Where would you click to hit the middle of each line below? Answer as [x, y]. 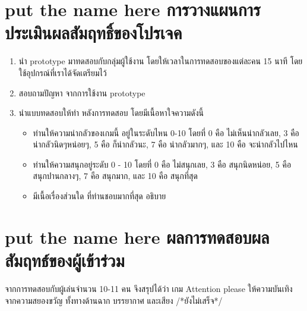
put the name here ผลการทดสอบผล [137, 236]
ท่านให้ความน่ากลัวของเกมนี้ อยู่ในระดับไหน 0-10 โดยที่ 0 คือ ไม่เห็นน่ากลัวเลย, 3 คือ [166, 132]
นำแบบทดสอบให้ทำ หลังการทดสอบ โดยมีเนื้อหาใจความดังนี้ [111, 113]
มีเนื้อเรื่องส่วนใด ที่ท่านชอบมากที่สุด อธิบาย [99, 196]
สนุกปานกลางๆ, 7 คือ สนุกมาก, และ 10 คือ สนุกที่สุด [115, 176]
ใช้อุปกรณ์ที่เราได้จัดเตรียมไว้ [63, 72]
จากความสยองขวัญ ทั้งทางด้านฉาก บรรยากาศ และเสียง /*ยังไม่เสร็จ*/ [114, 300]
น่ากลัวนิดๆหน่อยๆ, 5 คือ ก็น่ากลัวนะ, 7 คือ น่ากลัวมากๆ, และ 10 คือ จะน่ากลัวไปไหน [165, 144]
